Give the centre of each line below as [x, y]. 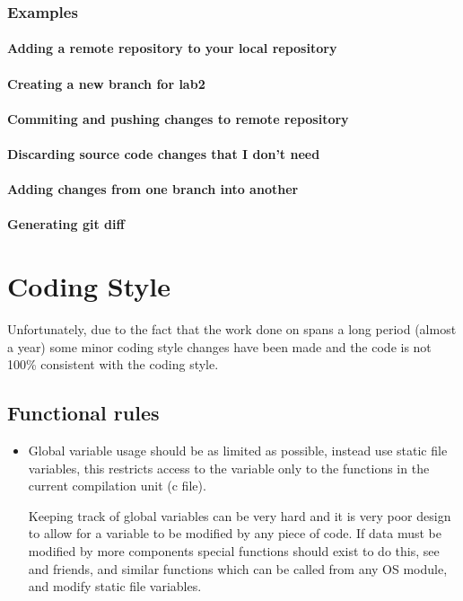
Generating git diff [66, 224]
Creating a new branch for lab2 [106, 83]
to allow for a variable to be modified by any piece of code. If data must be [235, 533]
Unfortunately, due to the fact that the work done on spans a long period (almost [232, 329]
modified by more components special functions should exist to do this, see [234, 551]
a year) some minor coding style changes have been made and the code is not [219, 346]
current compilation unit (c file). [117, 486]
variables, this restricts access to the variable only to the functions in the [229, 468]
